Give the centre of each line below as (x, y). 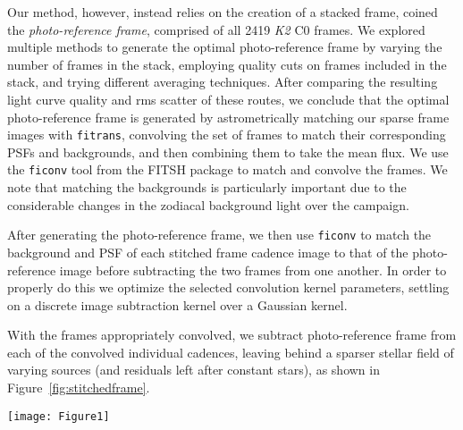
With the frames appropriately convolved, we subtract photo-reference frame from (232, 335)
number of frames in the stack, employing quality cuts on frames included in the (227, 64)
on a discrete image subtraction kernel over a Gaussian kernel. (177, 304)
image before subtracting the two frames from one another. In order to (253, 270)
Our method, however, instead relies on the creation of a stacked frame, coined (223, 12)
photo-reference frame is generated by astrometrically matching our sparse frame (228, 117)
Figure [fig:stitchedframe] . (79, 388)
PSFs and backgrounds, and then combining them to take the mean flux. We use (228, 152)
